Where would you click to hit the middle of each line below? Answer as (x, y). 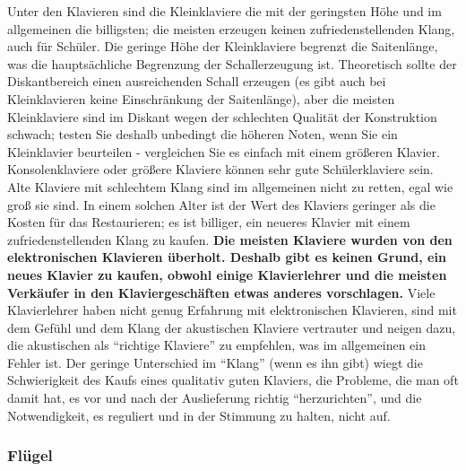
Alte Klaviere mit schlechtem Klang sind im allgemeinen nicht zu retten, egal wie (230, 186)
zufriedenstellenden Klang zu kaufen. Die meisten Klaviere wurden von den (230, 239)
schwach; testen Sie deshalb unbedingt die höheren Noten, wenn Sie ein (203, 134)
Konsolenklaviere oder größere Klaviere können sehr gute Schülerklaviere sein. (220, 169)
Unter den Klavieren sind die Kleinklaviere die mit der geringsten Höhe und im (224, 11)
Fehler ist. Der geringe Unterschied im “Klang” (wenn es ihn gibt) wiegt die (215, 362)
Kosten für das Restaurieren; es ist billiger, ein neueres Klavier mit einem (209, 222)
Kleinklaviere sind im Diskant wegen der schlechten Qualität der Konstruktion (222, 116)
